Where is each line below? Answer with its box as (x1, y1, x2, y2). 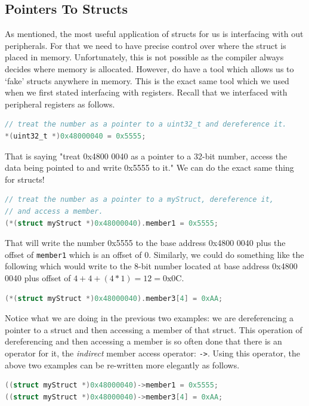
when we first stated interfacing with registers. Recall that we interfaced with (5, 86, 288, 99)
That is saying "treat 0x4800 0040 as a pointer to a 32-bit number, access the (5, 149, 288, 162)
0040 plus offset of (5, 271, 71, 284)
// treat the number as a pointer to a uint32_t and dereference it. (5, 120, 287, 129)
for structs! (5, 173, 45, 185)
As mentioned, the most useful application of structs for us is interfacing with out (5, 27, 304, 40)
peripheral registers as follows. (5, 97, 115, 110)
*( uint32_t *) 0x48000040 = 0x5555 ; (5, 131, 146, 140)
